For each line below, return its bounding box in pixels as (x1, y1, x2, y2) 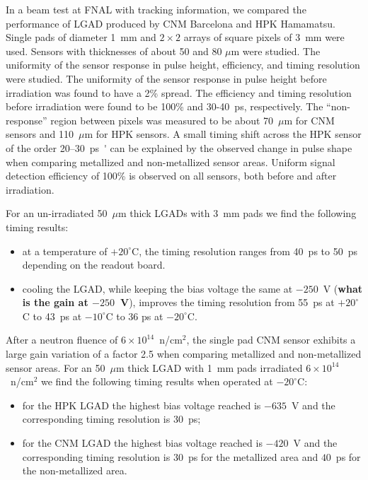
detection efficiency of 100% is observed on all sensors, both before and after (6, 168, 337, 183)
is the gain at (22, 295, 88, 310)
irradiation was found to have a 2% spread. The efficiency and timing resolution (6, 85, 352, 100)
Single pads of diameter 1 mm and (6, 30, 156, 45)
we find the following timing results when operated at (41, 374, 273, 389)
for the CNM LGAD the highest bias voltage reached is (22, 435, 263, 450)
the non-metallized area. (22, 463, 127, 478)
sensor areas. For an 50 (6, 360, 105, 375)
